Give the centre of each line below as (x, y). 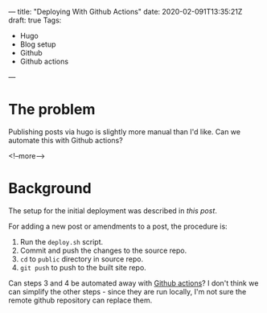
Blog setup (38, 44)
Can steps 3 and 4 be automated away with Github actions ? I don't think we (133, 283)
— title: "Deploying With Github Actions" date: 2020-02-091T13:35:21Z (125, 12)
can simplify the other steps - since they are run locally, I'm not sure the (127, 291)
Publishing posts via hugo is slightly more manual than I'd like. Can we (125, 131)
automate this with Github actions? (66, 140)
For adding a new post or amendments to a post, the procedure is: (118, 226)
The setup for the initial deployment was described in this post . (113, 210)
